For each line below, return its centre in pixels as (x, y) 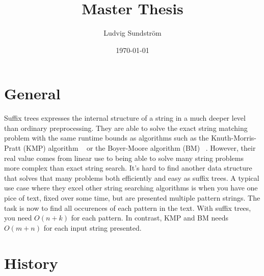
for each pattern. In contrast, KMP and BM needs (150, 218)
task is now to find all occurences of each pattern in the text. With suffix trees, (128, 208)
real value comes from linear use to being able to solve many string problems (124, 158)
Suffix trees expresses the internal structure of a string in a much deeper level (125, 118)
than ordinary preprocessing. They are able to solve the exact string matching (126, 128)
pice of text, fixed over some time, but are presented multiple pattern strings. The (132, 198)
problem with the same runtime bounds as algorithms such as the (107, 138)
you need (18, 218)
